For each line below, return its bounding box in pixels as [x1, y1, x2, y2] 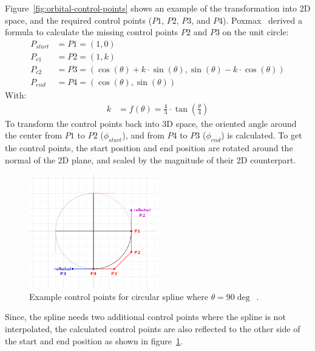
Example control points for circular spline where [29, 290, 208, 302]
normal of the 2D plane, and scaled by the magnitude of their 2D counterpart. [5, 153, 296, 166]
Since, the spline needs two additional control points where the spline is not [5, 310, 286, 323]
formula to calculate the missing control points [5, 26, 178, 38]
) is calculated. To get [221, 129, 302, 141]
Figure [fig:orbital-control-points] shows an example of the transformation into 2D [5, 2, 311, 14]
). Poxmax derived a [223, 13, 303, 26]
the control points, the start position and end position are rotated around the [5, 141, 293, 154]
